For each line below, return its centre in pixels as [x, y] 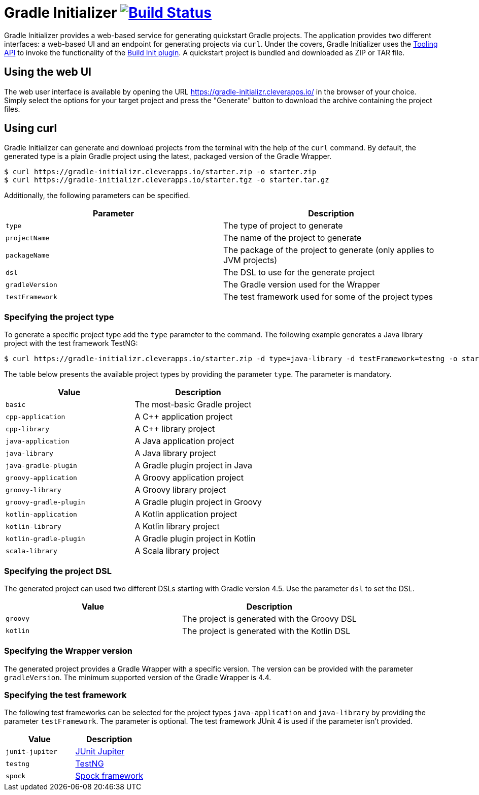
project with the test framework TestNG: [71, 343]
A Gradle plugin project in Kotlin [195, 539]
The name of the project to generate [293, 238]
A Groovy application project [189, 478]
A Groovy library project [180, 490]
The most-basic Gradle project [193, 405]
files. [12, 109]
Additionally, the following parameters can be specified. [97, 196]
